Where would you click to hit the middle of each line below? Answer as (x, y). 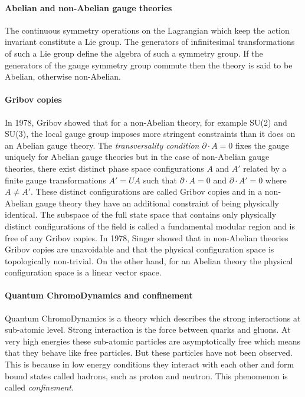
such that (160, 180)
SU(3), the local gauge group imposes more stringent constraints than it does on (150, 134)
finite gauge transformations (55, 180)
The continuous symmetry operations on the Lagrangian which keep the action (147, 30)
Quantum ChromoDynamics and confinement (99, 295)
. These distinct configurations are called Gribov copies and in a (147, 191)
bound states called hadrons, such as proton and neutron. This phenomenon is (146, 375)
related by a (265, 168)
